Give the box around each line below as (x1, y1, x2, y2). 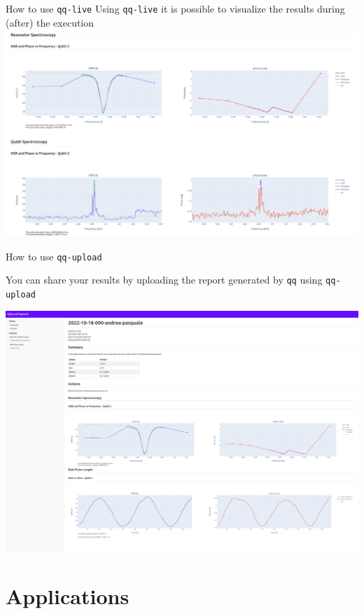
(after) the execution (6, 15, 94, 29)
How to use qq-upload (6, 249, 102, 263)
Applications (6, 582, 129, 610)
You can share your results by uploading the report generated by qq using (6, 272, 323, 287)
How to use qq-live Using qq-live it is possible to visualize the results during (6, 1, 345, 15)
